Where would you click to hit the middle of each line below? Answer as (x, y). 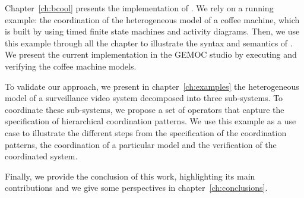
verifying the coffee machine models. (71, 66)
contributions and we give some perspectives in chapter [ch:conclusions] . (136, 188)
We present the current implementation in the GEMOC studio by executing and (151, 54)
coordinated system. (41, 156)
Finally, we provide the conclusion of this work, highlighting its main (130, 176)
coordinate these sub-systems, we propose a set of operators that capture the (145, 109)
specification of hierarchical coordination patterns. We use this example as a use (151, 121)
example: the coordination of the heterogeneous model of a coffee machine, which (152, 19)
